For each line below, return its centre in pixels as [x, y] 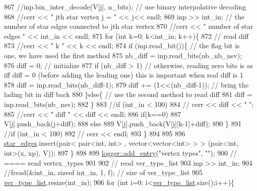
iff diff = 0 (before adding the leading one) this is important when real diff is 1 [124, 75]
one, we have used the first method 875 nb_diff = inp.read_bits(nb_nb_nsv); [123, 55]
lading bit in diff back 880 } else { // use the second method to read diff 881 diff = [128, 94]
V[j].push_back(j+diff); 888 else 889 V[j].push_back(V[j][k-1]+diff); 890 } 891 [123, 124]
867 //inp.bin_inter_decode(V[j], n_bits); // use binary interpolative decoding [125, 6]
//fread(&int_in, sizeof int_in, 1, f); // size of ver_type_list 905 [103, 172]
